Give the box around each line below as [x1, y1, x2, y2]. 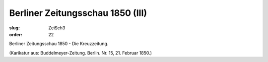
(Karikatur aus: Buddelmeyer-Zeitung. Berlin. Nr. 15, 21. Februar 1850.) [9, 50, 152, 56]
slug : [9, 25, 20, 31]
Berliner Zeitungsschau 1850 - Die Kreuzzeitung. [9, 41, 109, 47]
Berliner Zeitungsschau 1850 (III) [9, 7, 147, 18]
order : [9, 31, 22, 37]
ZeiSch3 [48, 25, 66, 31]
